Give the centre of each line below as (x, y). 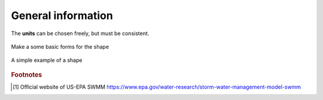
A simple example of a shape (47, 60)
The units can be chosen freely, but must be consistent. (80, 33)
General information (62, 15)
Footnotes (27, 74)
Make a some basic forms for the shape (60, 46)
